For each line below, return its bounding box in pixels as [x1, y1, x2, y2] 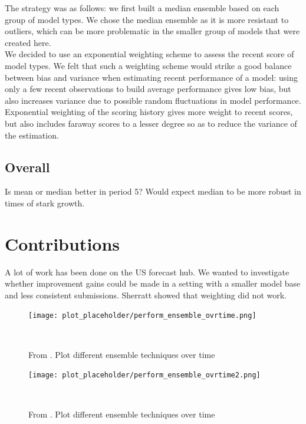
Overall [5, 157, 50, 176]
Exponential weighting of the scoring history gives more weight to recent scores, [5, 106, 293, 118]
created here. [5, 36, 51, 48]
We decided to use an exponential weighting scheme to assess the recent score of [5, 48, 294, 60]
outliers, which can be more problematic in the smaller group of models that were [5, 25, 300, 37]
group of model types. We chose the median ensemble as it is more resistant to [5, 13, 289, 25]
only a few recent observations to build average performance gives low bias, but [5, 83, 291, 95]
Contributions [5, 231, 120, 255]
